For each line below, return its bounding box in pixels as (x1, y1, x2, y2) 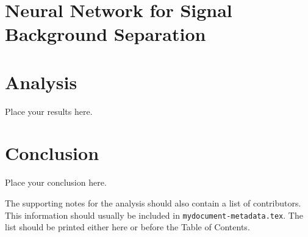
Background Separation (5, 21, 206, 46)
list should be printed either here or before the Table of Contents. (5, 221, 250, 233)
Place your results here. (5, 104, 93, 117)
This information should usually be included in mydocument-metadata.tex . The (5, 208, 303, 221)
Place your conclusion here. (5, 176, 107, 189)
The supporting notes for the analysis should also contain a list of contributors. (5, 197, 301, 209)
